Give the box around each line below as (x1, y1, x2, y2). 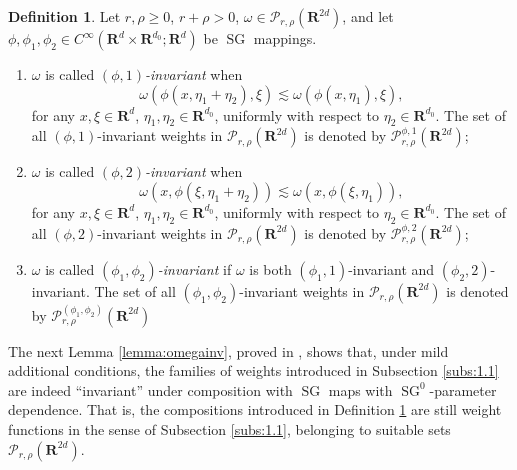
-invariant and (348, 258, 435, 279)
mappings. (253, 28, 317, 48)
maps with (328, 379, 393, 400)
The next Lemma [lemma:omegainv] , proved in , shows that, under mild (8, 340, 449, 361)
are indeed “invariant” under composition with (8, 379, 293, 400)
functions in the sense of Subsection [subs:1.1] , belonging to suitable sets (8, 418, 451, 439)
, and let (342, 6, 394, 26)
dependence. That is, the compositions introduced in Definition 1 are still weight (8, 399, 502, 420)
